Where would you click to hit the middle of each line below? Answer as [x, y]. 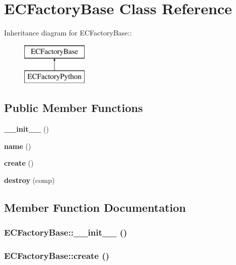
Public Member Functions [73, 108]
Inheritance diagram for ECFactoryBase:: [68, 33]
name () [18, 146]
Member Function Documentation [95, 207]
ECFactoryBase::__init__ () [66, 232]
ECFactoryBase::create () [57, 256]
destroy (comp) [29, 180]
